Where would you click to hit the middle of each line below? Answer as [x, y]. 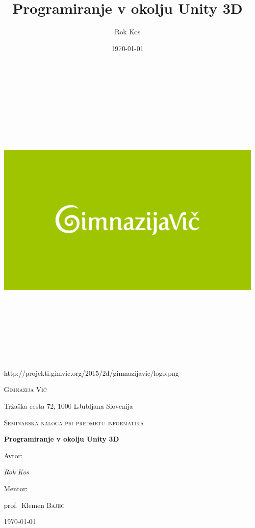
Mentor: [16, 488]
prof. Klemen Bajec [34, 505]
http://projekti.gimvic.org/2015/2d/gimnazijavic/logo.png [91, 373]
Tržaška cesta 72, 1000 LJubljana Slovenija [69, 406]
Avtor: [13, 455]
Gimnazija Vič [25, 389]
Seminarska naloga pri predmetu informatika [74, 422]
